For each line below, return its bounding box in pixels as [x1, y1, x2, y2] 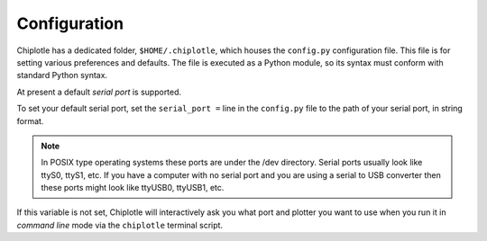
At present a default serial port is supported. [16, 86, 182, 97]
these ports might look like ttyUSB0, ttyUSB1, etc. [41, 183, 225, 193]
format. [16, 115, 44, 126]
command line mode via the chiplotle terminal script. [16, 219, 224, 230]
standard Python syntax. [16, 70, 108, 81]
